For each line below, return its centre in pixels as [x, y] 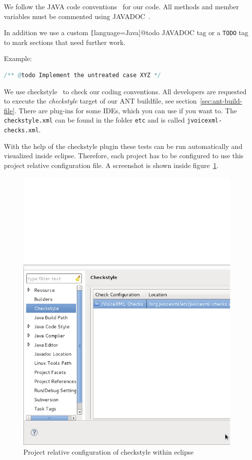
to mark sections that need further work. [65, 42]
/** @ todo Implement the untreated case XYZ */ [83, 75]
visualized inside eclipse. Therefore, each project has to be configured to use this [124, 156]
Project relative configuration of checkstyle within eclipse [108, 451]
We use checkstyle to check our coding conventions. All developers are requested [125, 91]
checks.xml [21, 131]
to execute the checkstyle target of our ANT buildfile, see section [100, 101]
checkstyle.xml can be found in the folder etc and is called [95, 120]
